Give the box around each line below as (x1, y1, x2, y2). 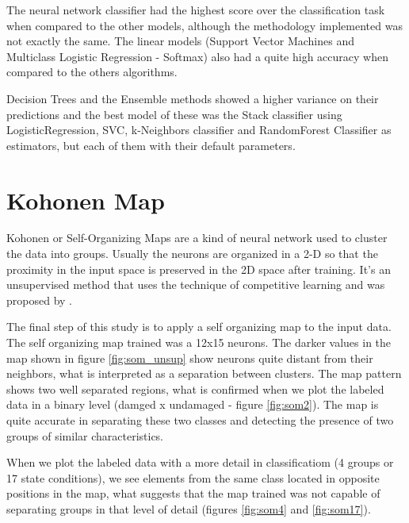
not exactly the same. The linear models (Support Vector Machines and (6, 33, 355, 49)
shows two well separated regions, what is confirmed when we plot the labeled (6, 380, 384, 397)
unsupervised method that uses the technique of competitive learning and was (6, 276, 385, 293)
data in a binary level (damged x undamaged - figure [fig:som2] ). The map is (6, 396, 379, 413)
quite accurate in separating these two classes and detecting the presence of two (6, 412, 394, 428)
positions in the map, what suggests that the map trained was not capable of (6, 485, 380, 502)
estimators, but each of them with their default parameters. (6, 137, 296, 153)
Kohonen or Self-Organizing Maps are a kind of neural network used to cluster (6, 229, 388, 246)
